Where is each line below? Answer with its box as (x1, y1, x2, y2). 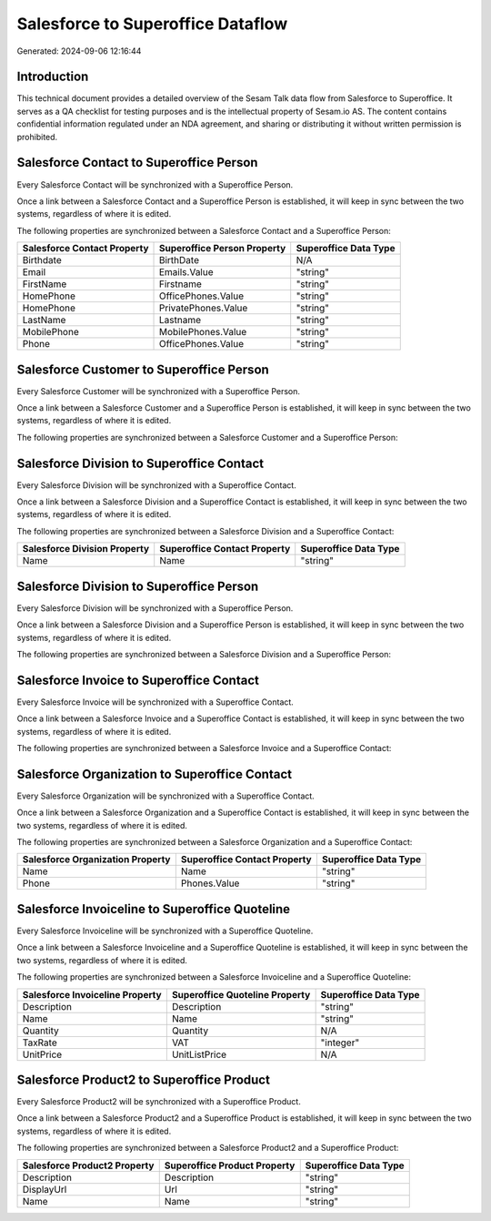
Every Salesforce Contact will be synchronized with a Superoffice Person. (16, 178, 294, 190)
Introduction (16, 69, 89, 85)
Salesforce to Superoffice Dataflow (16, 14, 288, 34)
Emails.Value (158, 266, 214, 279)
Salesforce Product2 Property (22, 1159, 155, 1172)
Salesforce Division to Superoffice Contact (16, 455, 264, 471)
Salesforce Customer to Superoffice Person (16, 361, 270, 377)
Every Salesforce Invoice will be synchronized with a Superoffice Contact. (16, 697, 295, 707)
